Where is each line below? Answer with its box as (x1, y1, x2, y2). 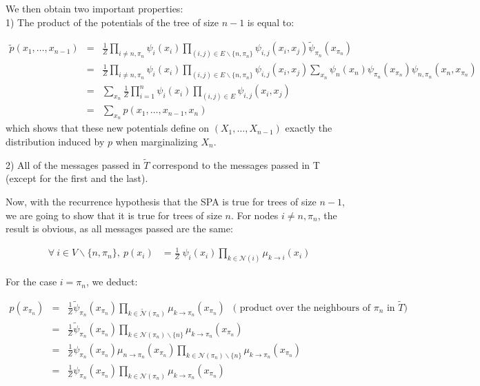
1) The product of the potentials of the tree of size (6, 14, 219, 29)
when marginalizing (115, 134, 198, 148)
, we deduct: (86, 274, 138, 289)
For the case (6, 274, 57, 289)
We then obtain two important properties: (6, 1, 183, 15)
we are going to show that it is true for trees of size (6, 207, 222, 222)
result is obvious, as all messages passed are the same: (6, 221, 233, 236)
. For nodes (230, 207, 279, 222)
